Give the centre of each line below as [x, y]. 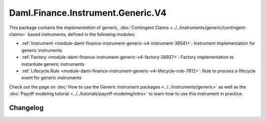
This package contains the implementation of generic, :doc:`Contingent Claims [89, 28]
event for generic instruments [51, 78]
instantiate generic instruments [53, 64]
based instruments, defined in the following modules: [82, 34]
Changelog [26, 107]
